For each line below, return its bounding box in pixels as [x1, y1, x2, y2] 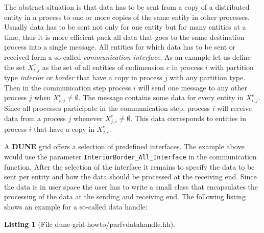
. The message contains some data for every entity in [78, 92, 244, 103]
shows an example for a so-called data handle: [4, 201, 148, 212]
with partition [210, 61, 254, 72]
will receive [217, 103, 252, 113]
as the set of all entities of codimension [42, 61, 164, 72]
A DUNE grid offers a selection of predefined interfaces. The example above [4, 141, 245, 152]
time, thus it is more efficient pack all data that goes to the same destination [4, 31, 245, 42]
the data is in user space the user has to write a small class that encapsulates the [4, 181, 258, 192]
